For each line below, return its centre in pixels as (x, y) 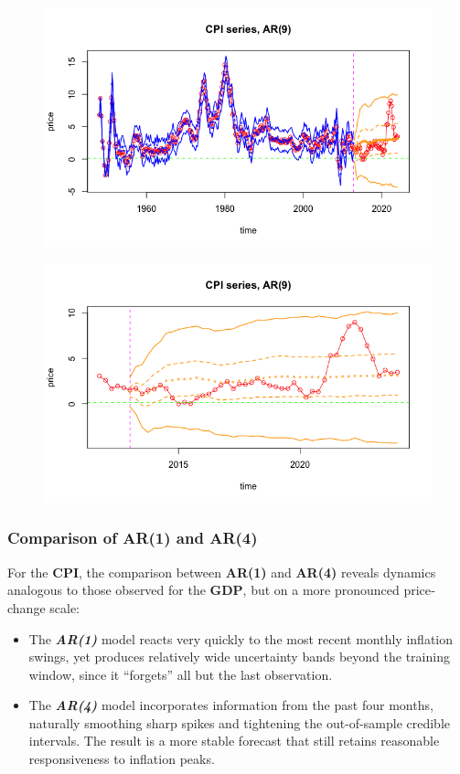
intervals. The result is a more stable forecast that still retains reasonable (234, 741)
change (27, 607)
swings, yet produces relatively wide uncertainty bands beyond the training (239, 657)
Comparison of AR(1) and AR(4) (133, 538)
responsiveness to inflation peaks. (122, 759)
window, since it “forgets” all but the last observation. (181, 674)
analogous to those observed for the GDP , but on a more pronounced (203, 590)
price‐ (419, 590)
